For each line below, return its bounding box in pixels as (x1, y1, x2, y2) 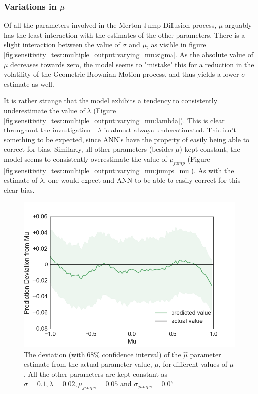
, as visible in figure (146, 39, 206, 50)
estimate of (4, 175, 38, 185)
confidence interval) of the (102, 349, 181, 359)
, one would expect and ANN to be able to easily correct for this (44, 175, 241, 185)
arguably (225, 20, 252, 30)
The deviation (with (24, 349, 85, 359)
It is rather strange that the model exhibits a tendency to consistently (4, 95, 218, 106)
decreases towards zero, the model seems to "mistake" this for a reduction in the (10, 59, 254, 69)
